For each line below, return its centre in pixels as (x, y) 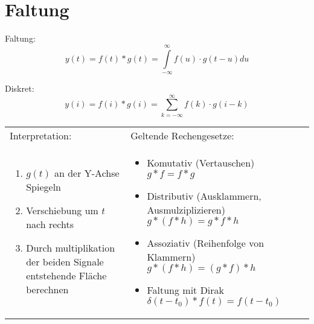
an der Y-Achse (87, 173)
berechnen (47, 289)
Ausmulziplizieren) (186, 209)
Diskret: (20, 88)
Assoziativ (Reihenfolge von (206, 243)
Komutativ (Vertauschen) (201, 162)
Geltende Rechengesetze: (182, 135)
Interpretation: (41, 135)
